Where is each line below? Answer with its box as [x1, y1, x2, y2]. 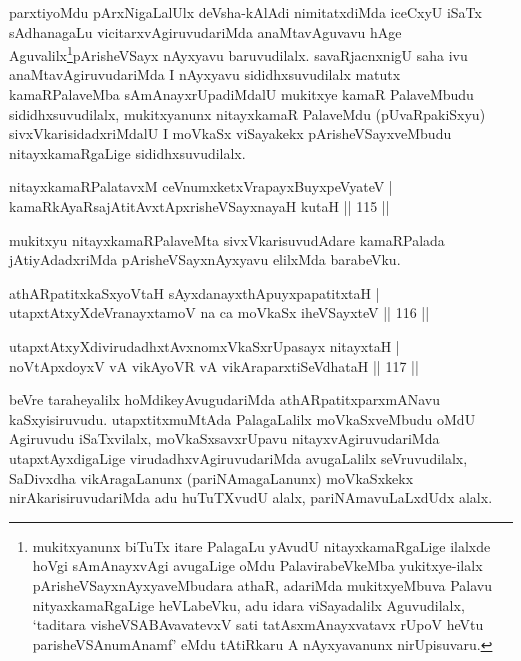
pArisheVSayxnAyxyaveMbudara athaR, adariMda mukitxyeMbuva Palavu [32, 574, 492, 595]
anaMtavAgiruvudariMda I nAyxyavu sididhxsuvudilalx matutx [9, 64, 401, 85]
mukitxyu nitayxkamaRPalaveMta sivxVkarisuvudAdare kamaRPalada [9, 229, 445, 250]
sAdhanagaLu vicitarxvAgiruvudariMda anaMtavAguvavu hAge [9, 21, 402, 42]
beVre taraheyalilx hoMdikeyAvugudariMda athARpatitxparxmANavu [9, 389, 440, 410]
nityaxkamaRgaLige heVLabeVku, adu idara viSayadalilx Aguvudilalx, [32, 594, 465, 615]
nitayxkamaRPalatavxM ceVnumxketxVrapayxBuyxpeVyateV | [9, 176, 393, 197]
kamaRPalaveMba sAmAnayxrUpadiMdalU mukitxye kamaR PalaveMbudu [9, 84, 474, 105]
